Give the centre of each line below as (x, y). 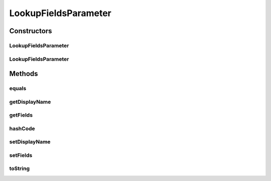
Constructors (31, 31)
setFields (21, 155)
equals (18, 88)
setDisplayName (30, 142)
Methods (24, 74)
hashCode (22, 128)
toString (20, 168)
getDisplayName (30, 102)
